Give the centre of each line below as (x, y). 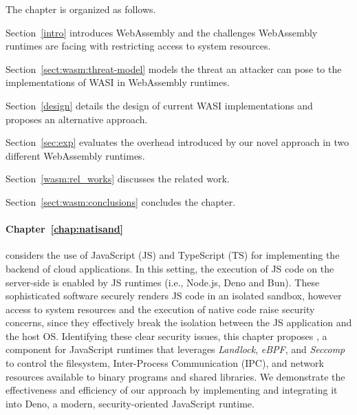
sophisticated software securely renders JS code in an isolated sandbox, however (174, 296)
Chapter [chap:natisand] (65, 229)
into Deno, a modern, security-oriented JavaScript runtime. (130, 403)
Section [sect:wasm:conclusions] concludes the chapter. (121, 201)
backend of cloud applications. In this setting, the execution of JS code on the (170, 268)
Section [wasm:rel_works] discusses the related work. (118, 179)
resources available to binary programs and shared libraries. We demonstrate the (175, 376)
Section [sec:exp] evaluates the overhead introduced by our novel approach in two (177, 142)
